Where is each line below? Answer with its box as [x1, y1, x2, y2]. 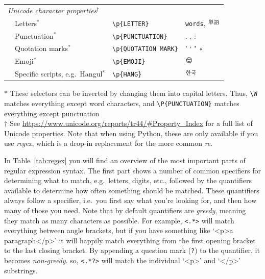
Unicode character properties [8, 5, 97, 15]
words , [185, 17, 206, 28]
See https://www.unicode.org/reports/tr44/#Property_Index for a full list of [9, 118, 253, 129]
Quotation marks [15, 43, 68, 54]
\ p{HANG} [112, 71, 142, 79]
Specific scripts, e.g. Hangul [15, 68, 103, 79]
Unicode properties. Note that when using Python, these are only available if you [4, 128, 258, 138]
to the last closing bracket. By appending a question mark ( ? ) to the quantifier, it [4, 245, 260, 256]
